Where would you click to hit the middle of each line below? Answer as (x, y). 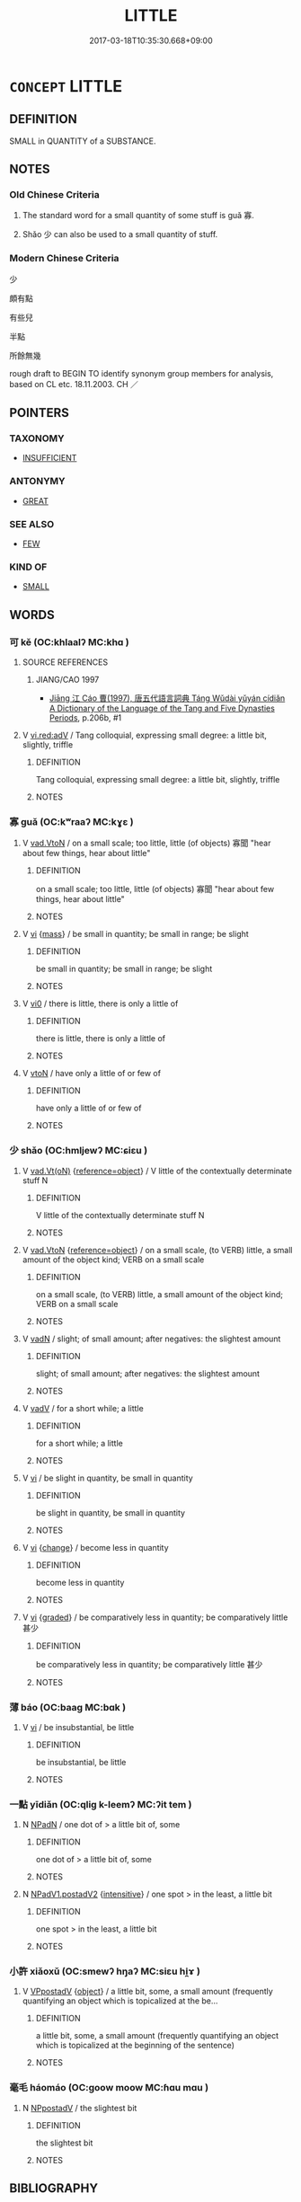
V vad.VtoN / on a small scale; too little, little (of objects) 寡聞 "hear (146, 843)
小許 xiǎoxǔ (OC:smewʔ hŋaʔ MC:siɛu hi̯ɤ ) (105, 1971)
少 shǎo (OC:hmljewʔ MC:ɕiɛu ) (79, 1151)
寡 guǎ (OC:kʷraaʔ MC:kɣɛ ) (71, 821)
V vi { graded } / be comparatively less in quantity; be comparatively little (155, 1617)
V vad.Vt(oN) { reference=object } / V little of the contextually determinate (157, 1171)
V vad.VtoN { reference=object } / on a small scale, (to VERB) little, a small (157, 1250)
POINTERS (40, 413)
